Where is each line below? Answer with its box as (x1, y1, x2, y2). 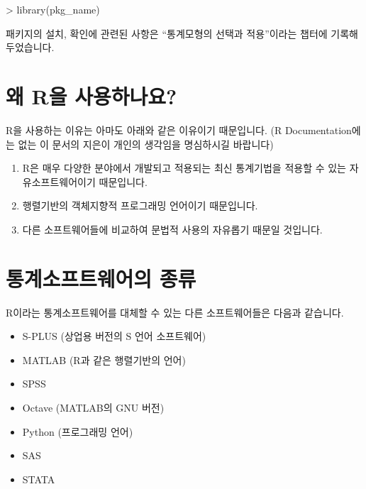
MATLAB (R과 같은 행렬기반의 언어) (22, 352, 186, 367)
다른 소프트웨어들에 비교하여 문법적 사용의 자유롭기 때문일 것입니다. (22, 221, 323, 236)
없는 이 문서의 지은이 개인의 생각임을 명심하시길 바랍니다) (18, 136, 274, 151)
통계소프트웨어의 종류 (6, 263, 196, 292)
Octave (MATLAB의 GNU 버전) (22, 400, 165, 414)
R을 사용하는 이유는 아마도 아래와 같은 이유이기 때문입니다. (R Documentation (6, 122, 352, 137)
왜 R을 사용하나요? (6, 81, 177, 110)
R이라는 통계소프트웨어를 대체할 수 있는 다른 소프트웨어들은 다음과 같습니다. (6, 304, 344, 319)
